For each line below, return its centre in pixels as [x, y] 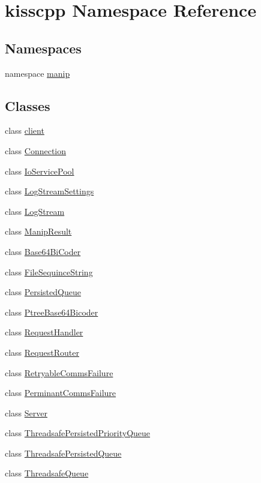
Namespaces [43, 48]
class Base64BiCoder [43, 251]
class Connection [36, 150]
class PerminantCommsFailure [61, 393]
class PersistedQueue [43, 292]
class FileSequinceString [49, 271]
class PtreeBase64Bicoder [52, 312]
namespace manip [37, 73]
